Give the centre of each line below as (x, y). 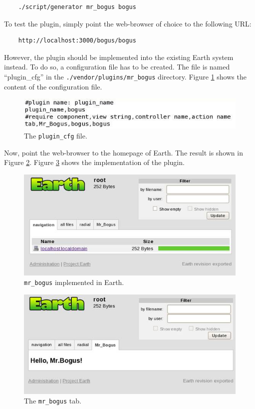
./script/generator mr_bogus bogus (77, 7)
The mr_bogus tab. (53, 401)
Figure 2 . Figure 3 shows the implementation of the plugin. (94, 162)
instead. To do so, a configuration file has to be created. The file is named (117, 67)
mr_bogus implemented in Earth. (74, 282)
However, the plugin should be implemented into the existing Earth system (119, 57)
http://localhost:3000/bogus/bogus (77, 41)
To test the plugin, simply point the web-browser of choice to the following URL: (128, 23)
